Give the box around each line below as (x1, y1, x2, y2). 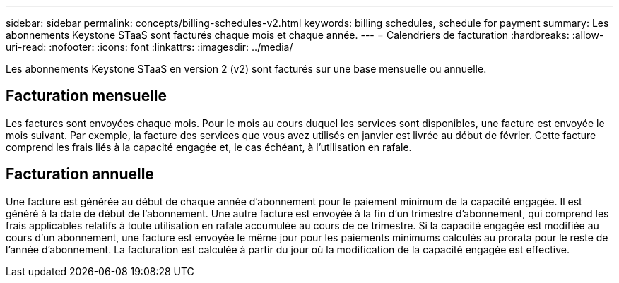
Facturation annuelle (6, 165, 154, 183)
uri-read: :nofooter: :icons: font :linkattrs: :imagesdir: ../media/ (6, 41, 293, 53)
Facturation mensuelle (6, 87, 167, 105)
